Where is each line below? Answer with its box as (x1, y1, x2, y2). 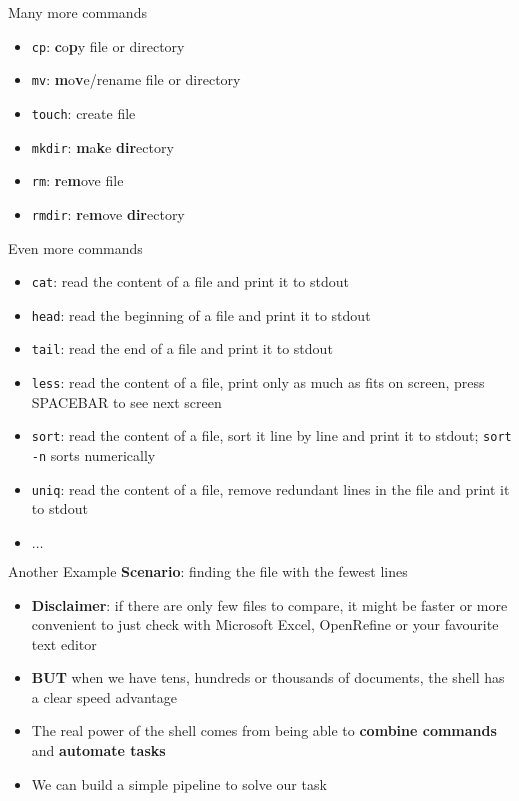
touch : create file (31, 102, 136, 123)
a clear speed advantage (31, 686, 177, 707)
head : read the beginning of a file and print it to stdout (31, 304, 371, 325)
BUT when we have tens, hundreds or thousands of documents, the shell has (31, 667, 505, 688)
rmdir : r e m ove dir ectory (31, 203, 185, 224)
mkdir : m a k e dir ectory (31, 136, 174, 157)
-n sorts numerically (31, 445, 156, 465)
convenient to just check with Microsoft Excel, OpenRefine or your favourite (31, 614, 499, 635)
